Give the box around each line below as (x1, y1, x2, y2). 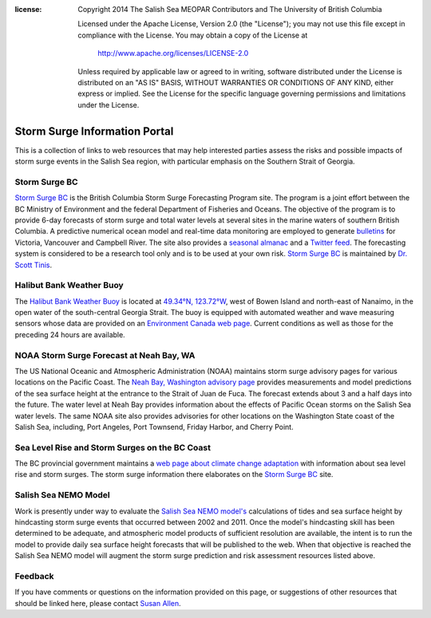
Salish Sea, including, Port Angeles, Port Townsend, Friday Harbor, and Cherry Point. (14, 422, 295, 431)
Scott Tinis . (14, 260, 52, 270)
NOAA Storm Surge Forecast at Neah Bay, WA (14, 349, 196, 360)
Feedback (14, 570, 55, 581)
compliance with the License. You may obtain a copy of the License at (77, 30, 308, 40)
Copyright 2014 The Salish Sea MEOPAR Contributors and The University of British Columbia (77, 5, 382, 14)
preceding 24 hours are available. (14, 329, 125, 339)
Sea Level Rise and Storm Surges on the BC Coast (14, 442, 212, 453)
